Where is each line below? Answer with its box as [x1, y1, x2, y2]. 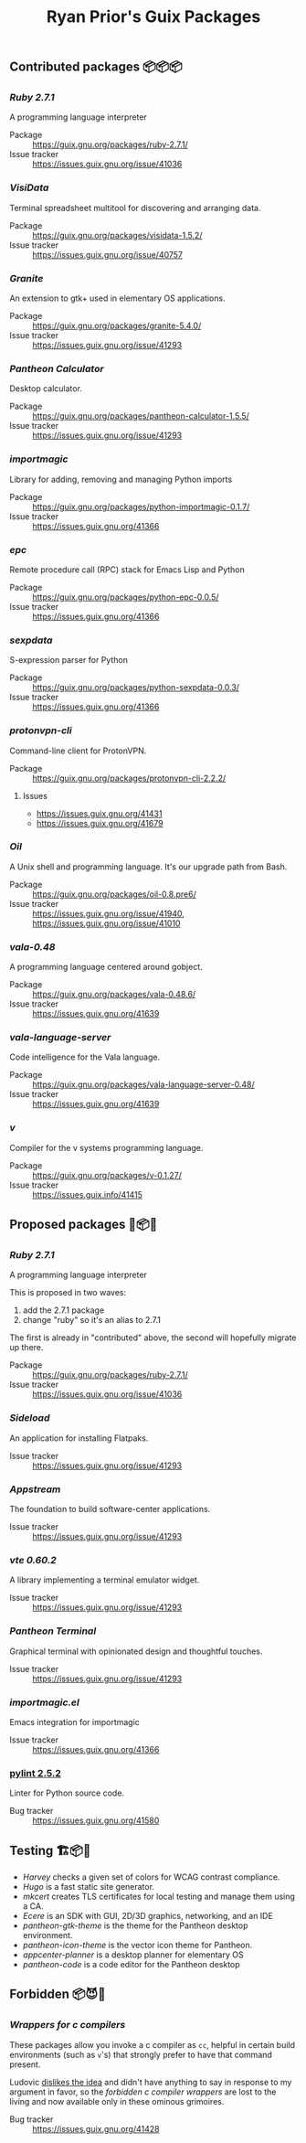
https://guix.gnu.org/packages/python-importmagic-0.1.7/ [32, 501, 250, 512]
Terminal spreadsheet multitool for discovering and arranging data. [9, 202, 261, 213]
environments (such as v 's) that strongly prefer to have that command [9, 2049, 272, 2060]
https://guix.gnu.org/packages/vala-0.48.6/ [32, 989, 196, 1000]
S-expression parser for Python [9, 655, 128, 666]
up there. [9, 1342, 44, 1353]
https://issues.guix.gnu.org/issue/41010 [32, 917, 181, 929]
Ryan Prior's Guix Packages [46, 6, 261, 27]
